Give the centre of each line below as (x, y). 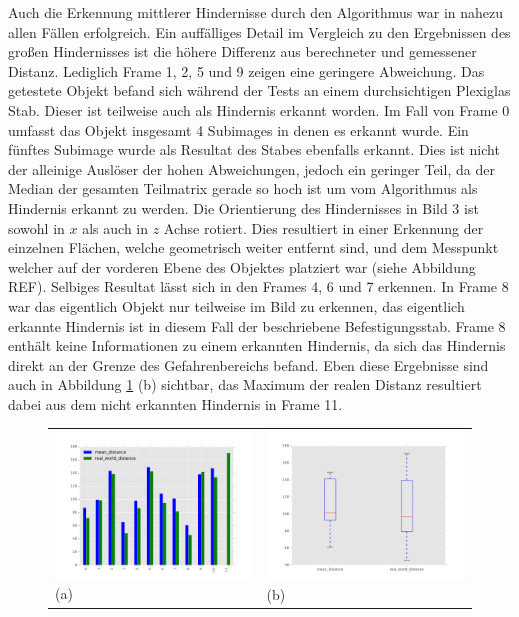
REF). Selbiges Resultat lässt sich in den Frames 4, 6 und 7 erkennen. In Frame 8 (258, 286)
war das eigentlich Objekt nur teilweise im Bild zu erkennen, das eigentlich (236, 305)
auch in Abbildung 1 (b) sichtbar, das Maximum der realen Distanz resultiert (245, 384)
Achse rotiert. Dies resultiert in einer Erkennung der (323, 227)
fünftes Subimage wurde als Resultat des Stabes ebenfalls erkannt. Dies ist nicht (254, 149)
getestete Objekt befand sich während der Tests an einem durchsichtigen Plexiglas (259, 90)
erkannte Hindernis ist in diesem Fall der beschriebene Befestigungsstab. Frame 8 (257, 325)
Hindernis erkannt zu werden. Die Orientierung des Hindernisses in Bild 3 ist (243, 207)
